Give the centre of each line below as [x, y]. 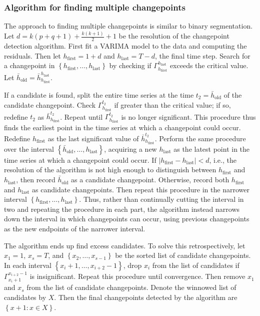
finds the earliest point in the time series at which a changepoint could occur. [122, 127]
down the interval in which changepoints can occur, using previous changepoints [127, 219]
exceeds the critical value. [209, 65]
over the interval [29, 148]
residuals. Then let [32, 55]
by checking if [130, 65]
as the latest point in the [212, 148]
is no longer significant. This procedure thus [188, 116]
